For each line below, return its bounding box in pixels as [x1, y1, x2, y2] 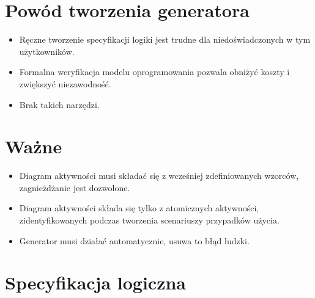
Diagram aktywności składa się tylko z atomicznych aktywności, [19, 202, 259, 214]
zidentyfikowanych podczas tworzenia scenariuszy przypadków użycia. [19, 214, 280, 226]
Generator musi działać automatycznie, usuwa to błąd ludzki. [19, 234, 250, 247]
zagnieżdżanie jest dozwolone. [19, 181, 130, 194]
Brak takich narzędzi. [19, 98, 100, 111]
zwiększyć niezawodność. [19, 77, 111, 90]
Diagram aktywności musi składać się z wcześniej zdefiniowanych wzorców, [19, 169, 299, 182]
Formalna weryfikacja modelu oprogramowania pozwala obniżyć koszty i [19, 65, 290, 78]
